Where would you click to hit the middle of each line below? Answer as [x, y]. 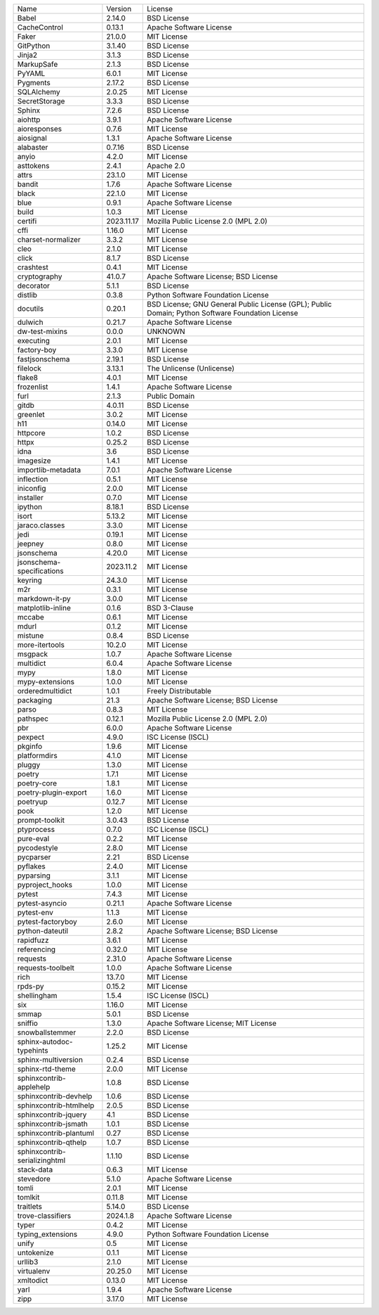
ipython [30, 507]
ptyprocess [36, 829]
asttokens [33, 166]
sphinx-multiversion [50, 1060]
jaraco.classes [41, 525]
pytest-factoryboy [47, 922]
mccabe [31, 617]
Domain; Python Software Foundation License [222, 313]
